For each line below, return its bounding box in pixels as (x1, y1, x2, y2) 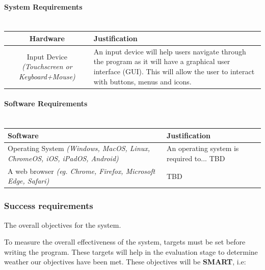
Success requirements (4, 199, 93, 212)
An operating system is (166, 143, 239, 154)
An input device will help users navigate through (93, 46, 246, 56)
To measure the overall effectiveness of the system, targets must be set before (4, 236, 246, 247)
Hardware (29, 33, 65, 43)
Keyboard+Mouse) (18, 71, 75, 81)
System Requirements (4, 1, 83, 12)
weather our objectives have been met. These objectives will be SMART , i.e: (4, 256, 246, 267)
